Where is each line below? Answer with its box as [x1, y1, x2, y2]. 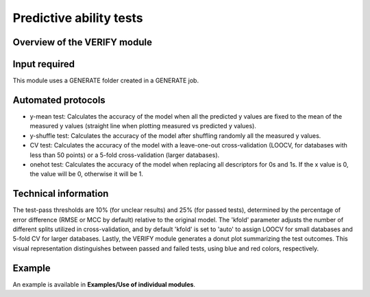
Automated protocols [12, 94, 106, 106]
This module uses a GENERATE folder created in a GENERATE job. [12, 76, 199, 85]
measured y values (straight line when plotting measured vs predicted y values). [29, 122, 257, 130]
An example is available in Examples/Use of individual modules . [12, 280, 195, 288]
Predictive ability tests [12, 10, 143, 25]
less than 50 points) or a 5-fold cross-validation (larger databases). [29, 151, 220, 159]
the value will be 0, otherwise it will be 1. [29, 170, 144, 178]
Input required [12, 58, 75, 70]
